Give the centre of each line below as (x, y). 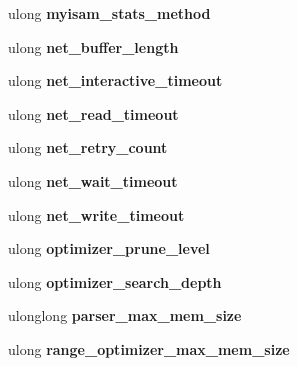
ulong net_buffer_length (93, 46)
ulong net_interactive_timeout (115, 80)
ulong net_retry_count (88, 147)
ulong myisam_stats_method (109, 13)
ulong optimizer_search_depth (115, 281)
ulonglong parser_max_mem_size (125, 315)
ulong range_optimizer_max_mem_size (149, 348)
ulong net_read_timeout (93, 113)
